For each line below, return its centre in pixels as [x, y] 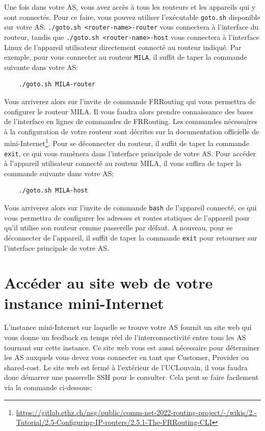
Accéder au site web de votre [109, 283]
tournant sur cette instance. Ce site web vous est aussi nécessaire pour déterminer [132, 347]
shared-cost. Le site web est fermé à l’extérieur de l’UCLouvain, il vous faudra [126, 367]
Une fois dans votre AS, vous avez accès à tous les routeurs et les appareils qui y [130, 7]
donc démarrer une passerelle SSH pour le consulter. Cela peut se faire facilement [131, 377]
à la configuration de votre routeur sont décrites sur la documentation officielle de [132, 131]
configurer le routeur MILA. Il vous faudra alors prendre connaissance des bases [129, 111]
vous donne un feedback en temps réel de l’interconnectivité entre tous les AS [125, 337]
